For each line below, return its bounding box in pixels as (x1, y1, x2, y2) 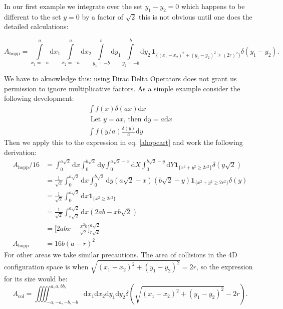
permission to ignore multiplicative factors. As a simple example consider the (4, 83, 240, 93)
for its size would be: (4, 273, 68, 283)
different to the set (4, 11, 61, 22)
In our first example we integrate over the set (4, 1, 143, 11)
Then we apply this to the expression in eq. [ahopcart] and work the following (4, 137, 243, 147)
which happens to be (181, 1, 245, 11)
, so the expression (196, 261, 253, 272)
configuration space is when (4, 261, 89, 272)
